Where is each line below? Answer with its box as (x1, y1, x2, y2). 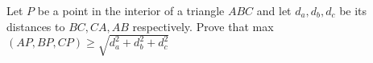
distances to (6, 18, 65, 34)
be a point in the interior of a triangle (37, 2, 225, 18)
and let (256, 2, 292, 18)
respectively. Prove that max (132, 18, 274, 34)
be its (339, 2, 367, 18)
